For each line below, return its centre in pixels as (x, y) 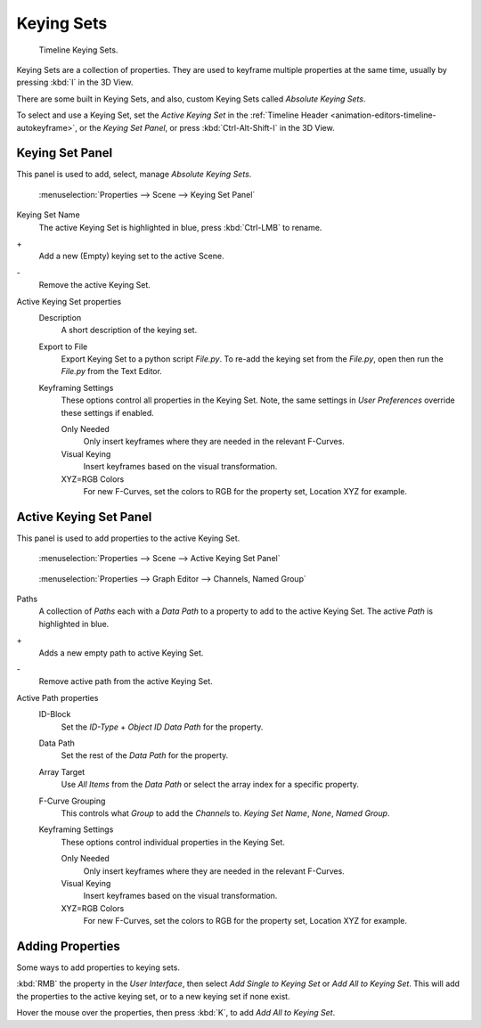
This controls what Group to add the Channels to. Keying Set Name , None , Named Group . (225, 813)
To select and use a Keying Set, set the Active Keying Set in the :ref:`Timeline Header (172, 115)
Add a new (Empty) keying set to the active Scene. (131, 256)
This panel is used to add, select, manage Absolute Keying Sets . (134, 175)
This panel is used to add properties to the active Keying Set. (128, 538)
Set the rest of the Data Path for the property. (145, 755)
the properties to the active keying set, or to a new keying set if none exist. (153, 996)
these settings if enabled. (108, 412)
